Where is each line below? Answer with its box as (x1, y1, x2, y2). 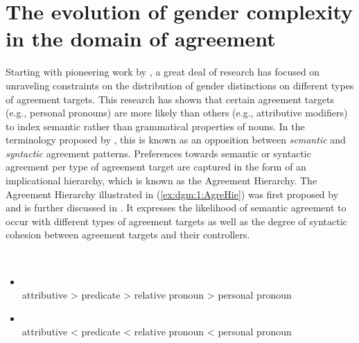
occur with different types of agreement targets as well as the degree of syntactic (6, 213, 347, 228)
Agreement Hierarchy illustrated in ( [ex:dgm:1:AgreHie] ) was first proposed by (6, 186, 339, 201)
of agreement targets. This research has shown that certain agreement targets (6, 91, 334, 106)
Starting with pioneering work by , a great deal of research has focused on (6, 64, 320, 79)
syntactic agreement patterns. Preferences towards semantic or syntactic (6, 146, 311, 160)
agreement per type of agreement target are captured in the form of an (6, 159, 306, 174)
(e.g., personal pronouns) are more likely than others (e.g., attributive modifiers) (6, 105, 348, 120)
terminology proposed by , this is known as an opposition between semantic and (6, 132, 346, 147)
